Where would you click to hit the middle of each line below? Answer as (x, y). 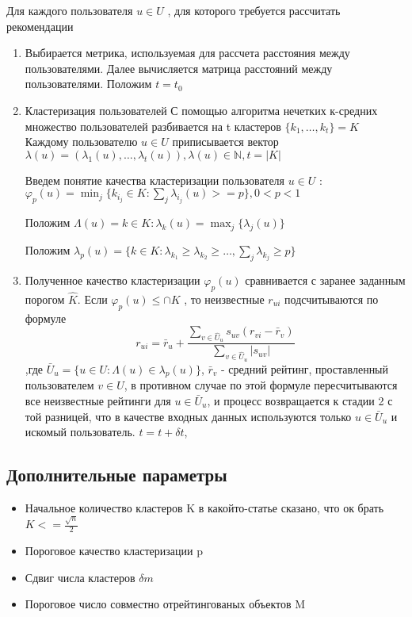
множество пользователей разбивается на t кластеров (153, 126)
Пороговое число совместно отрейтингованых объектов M (165, 604)
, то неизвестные (224, 299)
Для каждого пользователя (70, 10)
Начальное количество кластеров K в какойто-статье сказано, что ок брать (204, 507)
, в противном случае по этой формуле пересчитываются (261, 385)
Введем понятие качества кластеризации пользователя (155, 180)
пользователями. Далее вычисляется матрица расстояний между (179, 68)
